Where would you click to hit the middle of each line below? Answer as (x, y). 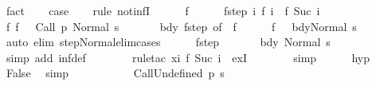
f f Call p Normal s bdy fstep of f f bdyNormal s (181, 26)
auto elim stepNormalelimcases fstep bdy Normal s (168, 42)
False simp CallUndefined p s (115, 73)
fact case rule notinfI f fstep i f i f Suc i (163, 10)
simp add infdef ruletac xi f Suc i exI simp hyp (188, 57)
